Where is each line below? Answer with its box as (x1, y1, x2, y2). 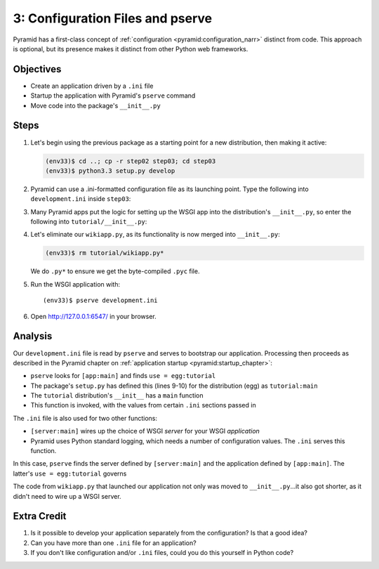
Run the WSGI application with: (30, 280, 121, 288)
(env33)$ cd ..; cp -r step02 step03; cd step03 (45, 157, 216, 165)
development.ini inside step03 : (30, 195, 131, 203)
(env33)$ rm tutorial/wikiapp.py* (45, 249, 164, 257)
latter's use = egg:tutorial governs (13, 469, 127, 478)
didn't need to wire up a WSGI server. (13, 492, 122, 500)
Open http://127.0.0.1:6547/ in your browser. (30, 312, 157, 320)
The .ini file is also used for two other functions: (13, 414, 158, 422)
